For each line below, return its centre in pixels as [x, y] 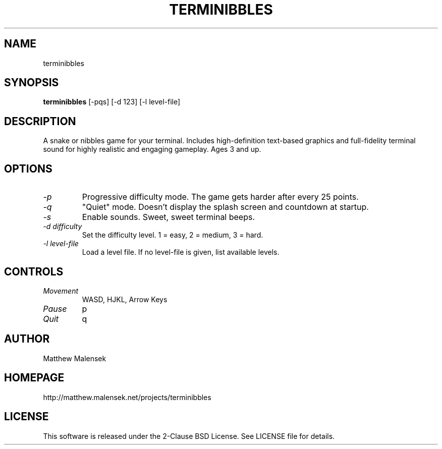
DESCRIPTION [40, 121]
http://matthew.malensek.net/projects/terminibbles [127, 397]
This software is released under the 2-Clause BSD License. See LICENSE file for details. [189, 436]
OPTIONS [28, 169]
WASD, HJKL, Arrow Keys [125, 299]
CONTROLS [34, 271]
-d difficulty [63, 227]
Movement [61, 291]
